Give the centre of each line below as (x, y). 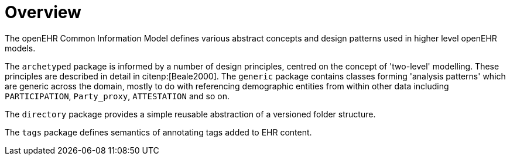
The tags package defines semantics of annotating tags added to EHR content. (158, 132)
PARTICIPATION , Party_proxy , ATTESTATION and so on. (117, 96)
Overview (43, 12)
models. (20, 48)
